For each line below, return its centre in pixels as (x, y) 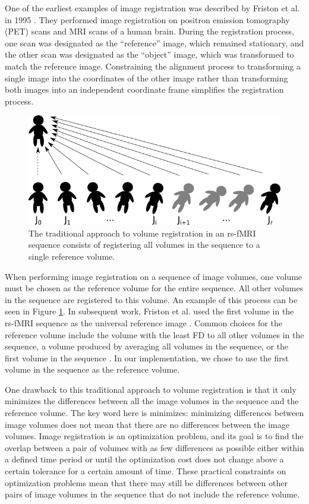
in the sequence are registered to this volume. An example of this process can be (151, 299)
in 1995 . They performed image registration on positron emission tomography (147, 19)
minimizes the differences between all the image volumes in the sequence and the (152, 401)
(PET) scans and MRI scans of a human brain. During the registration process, (149, 31)
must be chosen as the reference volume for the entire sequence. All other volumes (154, 288)
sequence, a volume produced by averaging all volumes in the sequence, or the (147, 346)
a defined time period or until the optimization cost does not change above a (144, 459)
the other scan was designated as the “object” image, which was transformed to (149, 54)
